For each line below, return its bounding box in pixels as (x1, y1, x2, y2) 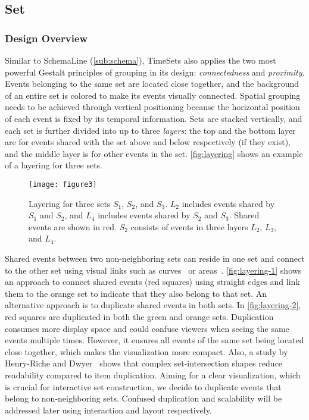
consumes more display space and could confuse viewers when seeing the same (5, 322, 289, 334)
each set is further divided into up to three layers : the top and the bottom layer (5, 124, 296, 136)
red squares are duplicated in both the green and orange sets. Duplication (5, 310, 274, 322)
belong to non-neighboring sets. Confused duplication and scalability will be (5, 392, 282, 405)
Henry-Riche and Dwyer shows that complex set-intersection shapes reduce (5, 357, 283, 369)
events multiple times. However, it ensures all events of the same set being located (5, 334, 304, 346)
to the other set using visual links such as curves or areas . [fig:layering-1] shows (5, 264, 302, 276)
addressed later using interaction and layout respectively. (5, 403, 212, 416)
